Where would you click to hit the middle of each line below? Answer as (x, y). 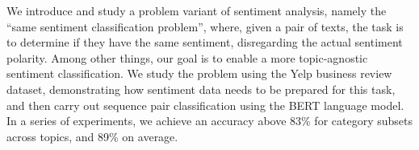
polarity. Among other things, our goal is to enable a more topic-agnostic (187, 57)
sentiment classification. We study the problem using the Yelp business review (199, 73)
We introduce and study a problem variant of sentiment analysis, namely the (197, 10)
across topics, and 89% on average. (92, 136)
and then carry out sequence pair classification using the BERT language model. (205, 105)
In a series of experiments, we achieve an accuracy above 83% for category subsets (210, 121)
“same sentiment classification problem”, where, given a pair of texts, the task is (205, 26)
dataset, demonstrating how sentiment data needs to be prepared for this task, (201, 89)
